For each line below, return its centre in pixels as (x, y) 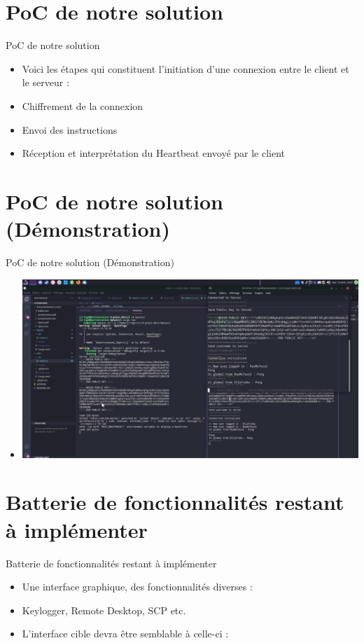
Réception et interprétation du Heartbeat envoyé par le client (154, 153)
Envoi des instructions (70, 129)
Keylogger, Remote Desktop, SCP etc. (104, 610)
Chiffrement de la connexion (83, 105)
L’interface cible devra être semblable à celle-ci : (125, 634)
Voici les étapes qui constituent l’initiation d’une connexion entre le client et (185, 68)
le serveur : (45, 82)
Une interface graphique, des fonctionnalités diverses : (137, 587)
